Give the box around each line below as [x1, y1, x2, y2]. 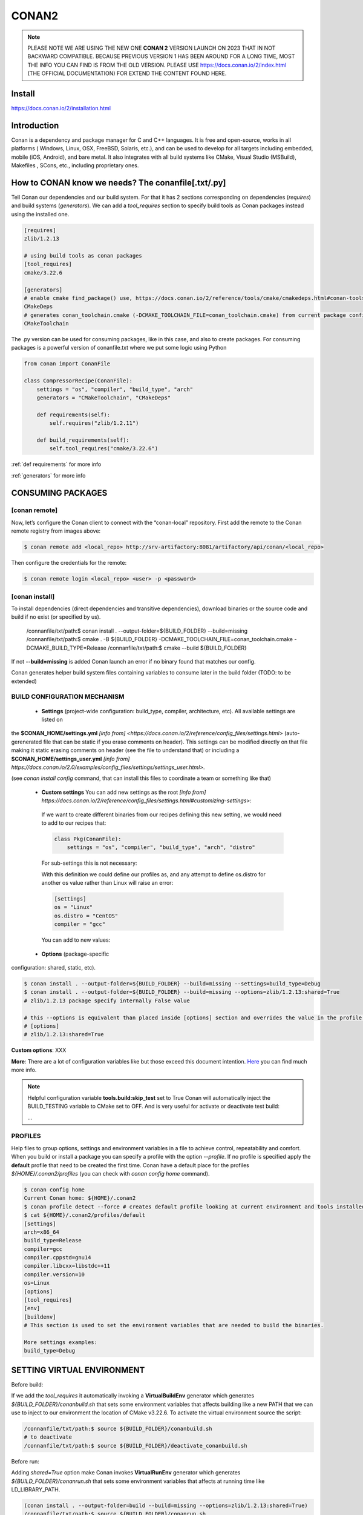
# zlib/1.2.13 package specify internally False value [24, 997, 190, 1004]
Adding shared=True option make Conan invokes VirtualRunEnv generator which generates [11, 1469, 241, 1476]
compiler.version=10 [24, 1271, 85, 1278]
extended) [11, 678, 38, 685]
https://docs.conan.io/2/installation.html [11, 105, 111, 112]
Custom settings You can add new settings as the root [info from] [41, 788, 206, 796]
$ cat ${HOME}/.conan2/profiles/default [24, 1212, 145, 1219]
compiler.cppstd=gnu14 [24, 1254, 91, 1261]
